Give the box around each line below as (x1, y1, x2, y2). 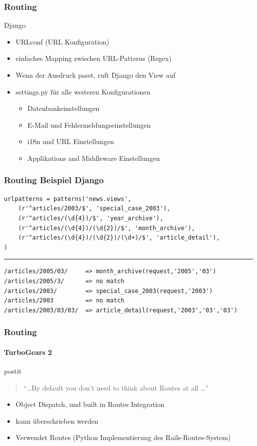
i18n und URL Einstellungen (27, 136, 114, 147)
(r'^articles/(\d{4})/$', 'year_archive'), (18, 214, 164, 222)
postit (4, 365, 22, 376)
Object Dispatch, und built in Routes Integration (15, 399, 165, 409)
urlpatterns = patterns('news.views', (4, 195, 131, 202)
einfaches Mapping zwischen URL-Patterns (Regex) (15, 53, 171, 63)
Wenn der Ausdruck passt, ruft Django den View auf (15, 70, 175, 80)
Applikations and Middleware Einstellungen (27, 152, 160, 163)
